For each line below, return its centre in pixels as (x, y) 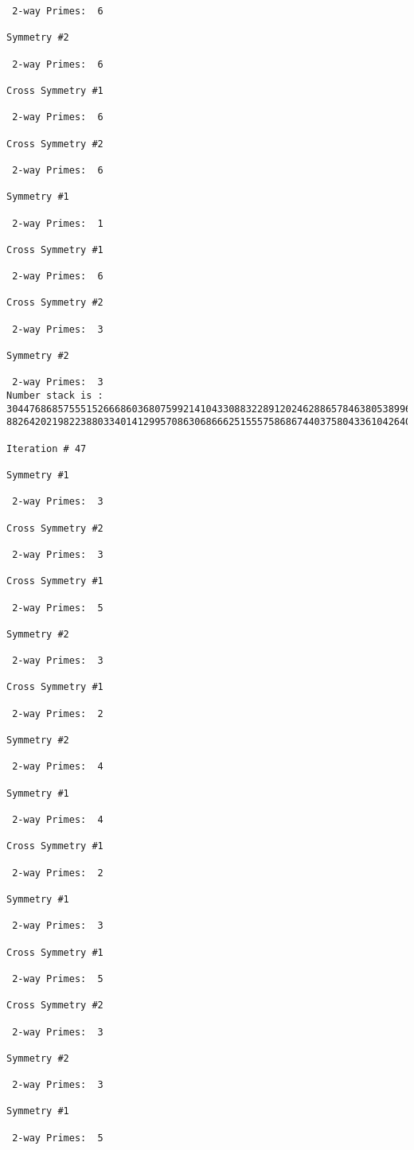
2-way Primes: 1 (58, 223)
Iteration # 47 (47, 448)
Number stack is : (55, 396)
